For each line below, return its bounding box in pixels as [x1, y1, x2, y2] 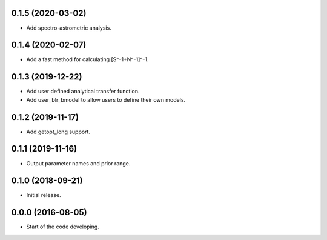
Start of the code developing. [26, 223, 99, 230]
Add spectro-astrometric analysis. [26, 24, 111, 32]
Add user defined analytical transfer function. [26, 88, 140, 95]
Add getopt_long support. [26, 128, 91, 135]
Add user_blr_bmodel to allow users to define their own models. [26, 96, 186, 103]
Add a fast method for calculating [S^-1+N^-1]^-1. [26, 56, 149, 63]
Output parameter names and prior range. [26, 159, 131, 167]
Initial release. [26, 192, 61, 199]
